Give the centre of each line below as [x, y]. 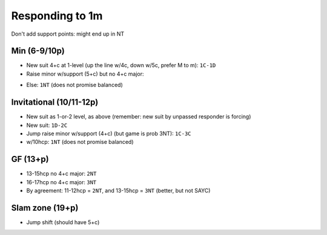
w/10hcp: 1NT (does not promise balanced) [80, 142]
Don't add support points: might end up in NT [68, 34]
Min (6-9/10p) [38, 51]
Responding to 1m [57, 16]
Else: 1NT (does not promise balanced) [75, 85]
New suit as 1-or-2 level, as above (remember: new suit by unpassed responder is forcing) [139, 117]
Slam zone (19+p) [45, 208]
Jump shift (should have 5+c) [63, 222]
